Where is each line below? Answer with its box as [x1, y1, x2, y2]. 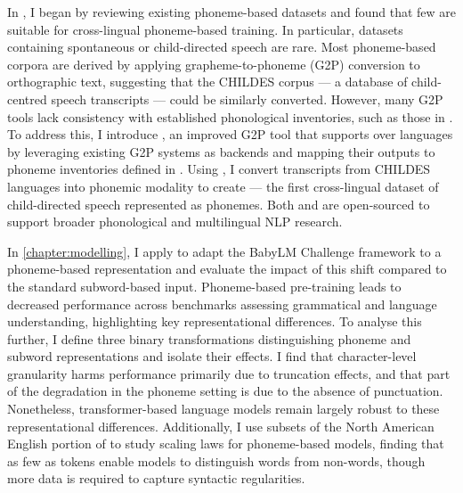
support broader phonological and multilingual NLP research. [7, 212, 343, 231]
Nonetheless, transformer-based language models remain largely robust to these [7, 399, 440, 418]
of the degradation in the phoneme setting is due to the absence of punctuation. [7, 382, 443, 400]
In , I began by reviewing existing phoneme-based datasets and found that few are [7, 3, 456, 21]
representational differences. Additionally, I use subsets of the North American [7, 416, 435, 435]
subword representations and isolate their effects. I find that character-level [7, 347, 417, 366]
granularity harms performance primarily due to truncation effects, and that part [7, 364, 451, 382]
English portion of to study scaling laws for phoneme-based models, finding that [7, 434, 444, 453]
